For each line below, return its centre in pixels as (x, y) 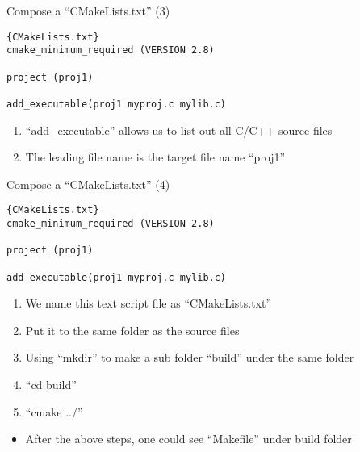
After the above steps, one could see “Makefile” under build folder (188, 439)
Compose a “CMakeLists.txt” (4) (88, 184)
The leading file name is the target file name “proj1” (155, 157)
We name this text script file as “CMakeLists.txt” (149, 303)
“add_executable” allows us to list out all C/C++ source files (179, 130)
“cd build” (51, 385)
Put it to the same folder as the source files (132, 330)
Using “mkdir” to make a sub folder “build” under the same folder (190, 357)
